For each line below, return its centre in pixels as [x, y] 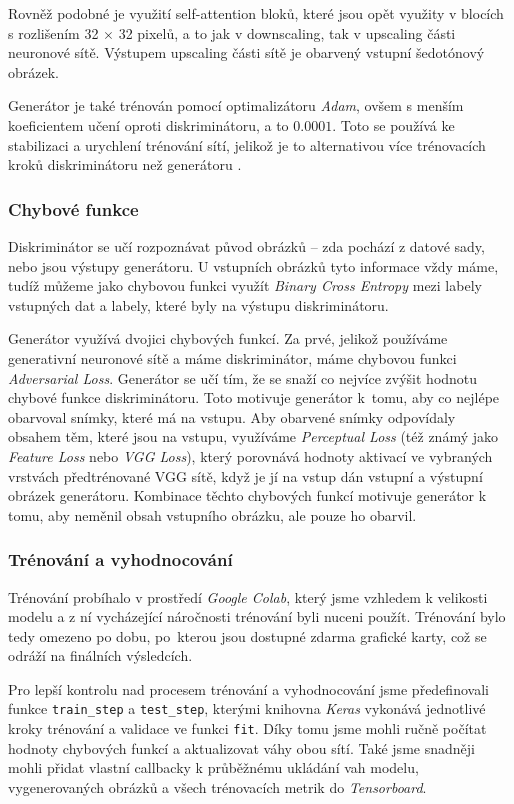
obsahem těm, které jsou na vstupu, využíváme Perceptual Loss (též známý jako [253, 436]
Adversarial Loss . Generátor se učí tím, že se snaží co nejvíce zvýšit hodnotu [243, 377]
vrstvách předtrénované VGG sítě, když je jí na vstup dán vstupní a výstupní [245, 475]
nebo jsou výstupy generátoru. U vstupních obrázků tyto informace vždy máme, [253, 265]
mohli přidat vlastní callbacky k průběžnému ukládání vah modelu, [213, 767]
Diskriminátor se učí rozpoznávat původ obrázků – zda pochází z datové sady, [246, 245]
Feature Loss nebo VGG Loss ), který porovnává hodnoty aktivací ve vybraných [250, 455]
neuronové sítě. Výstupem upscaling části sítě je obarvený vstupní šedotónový [246, 52]
